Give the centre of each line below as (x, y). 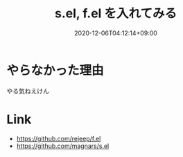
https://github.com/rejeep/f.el (59, 138)
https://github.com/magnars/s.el (63, 146)
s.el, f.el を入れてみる (116, 13)
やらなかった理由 (55, 70)
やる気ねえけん (28, 91)
